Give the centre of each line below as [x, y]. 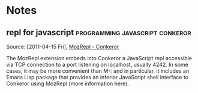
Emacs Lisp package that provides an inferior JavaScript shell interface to [97, 77]
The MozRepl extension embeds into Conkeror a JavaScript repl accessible [99, 58]
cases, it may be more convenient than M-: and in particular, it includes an [98, 71]
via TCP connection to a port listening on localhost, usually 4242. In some [97, 64]
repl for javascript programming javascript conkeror [99, 32]
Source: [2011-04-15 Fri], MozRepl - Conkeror [63, 46]
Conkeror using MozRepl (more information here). [67, 83]
